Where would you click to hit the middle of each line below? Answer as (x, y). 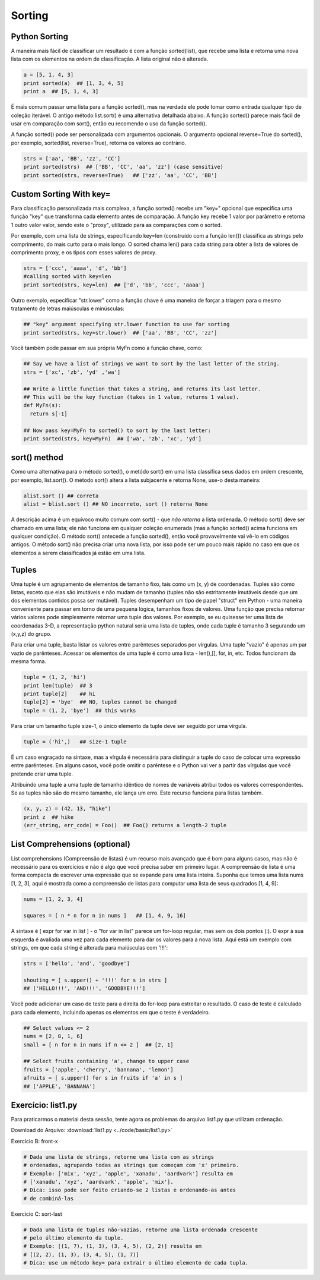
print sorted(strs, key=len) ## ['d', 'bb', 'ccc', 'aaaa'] (114, 285)
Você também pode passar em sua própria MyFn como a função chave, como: (107, 348)
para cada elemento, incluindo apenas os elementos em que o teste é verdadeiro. (111, 1012)
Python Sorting (39, 37)
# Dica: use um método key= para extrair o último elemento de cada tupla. (136, 1263)
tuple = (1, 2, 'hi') (55, 677)
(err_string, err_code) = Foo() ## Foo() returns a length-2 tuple (125, 825)
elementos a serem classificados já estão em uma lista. (78, 553)
